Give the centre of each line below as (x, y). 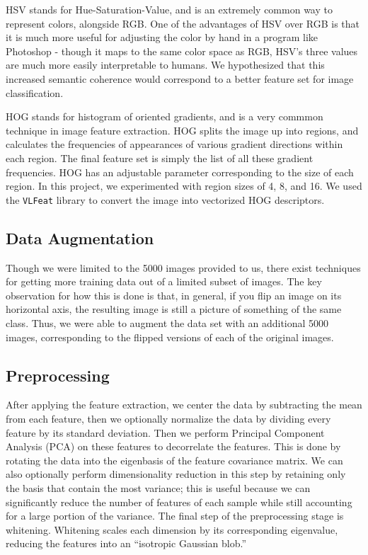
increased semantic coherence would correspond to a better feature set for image (180, 78)
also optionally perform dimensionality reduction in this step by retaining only (176, 474)
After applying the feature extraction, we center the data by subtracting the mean (184, 405)
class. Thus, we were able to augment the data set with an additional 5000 (167, 322)
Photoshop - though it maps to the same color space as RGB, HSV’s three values (182, 51)
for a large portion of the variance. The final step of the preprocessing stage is (175, 516)
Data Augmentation (80, 238)
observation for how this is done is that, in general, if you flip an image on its (174, 295)
